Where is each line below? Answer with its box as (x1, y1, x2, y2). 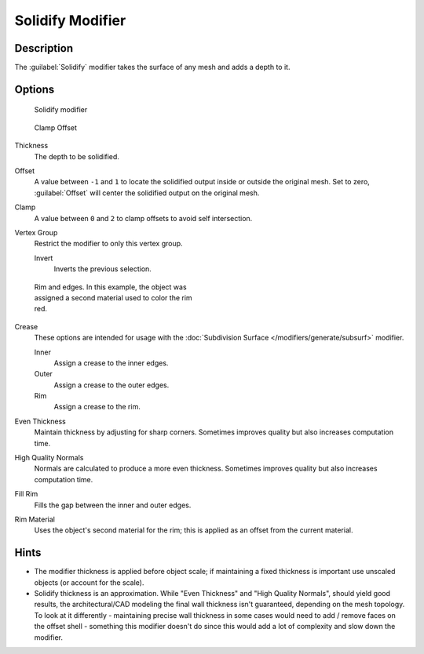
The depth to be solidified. (34, 151, 119, 161)
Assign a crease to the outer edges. (53, 380, 170, 390)
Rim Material (14, 514, 55, 524)
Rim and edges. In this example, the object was (34, 282, 188, 292)
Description (14, 42, 74, 55)
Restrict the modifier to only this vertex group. (34, 239, 184, 249)
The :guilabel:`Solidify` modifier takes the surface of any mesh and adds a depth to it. (14, 63, 291, 72)
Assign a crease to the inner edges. (53, 358, 169, 368)
